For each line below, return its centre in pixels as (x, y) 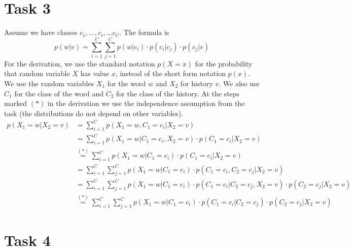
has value (95, 73)
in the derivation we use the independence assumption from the (146, 103)
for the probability (224, 63)
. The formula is (144, 32)
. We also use (239, 83)
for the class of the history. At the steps (178, 93)
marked (16, 103)
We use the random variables (49, 83)
